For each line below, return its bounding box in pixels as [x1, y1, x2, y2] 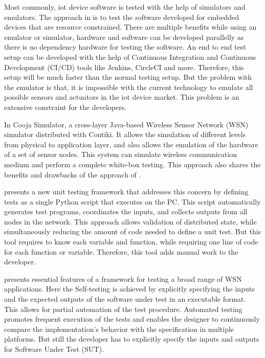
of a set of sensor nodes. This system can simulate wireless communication [4, 149, 237, 160]
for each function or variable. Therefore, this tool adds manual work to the [4, 246, 238, 257]
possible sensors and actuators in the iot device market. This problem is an [4, 92, 239, 102]
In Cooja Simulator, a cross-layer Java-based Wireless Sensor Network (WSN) [4, 119, 249, 129]
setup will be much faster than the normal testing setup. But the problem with [4, 72, 252, 82]
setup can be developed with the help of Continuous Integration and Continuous [4, 51, 256, 62]
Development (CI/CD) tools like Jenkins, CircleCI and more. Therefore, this [4, 61, 244, 72]
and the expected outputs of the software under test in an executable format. [4, 294, 246, 304]
